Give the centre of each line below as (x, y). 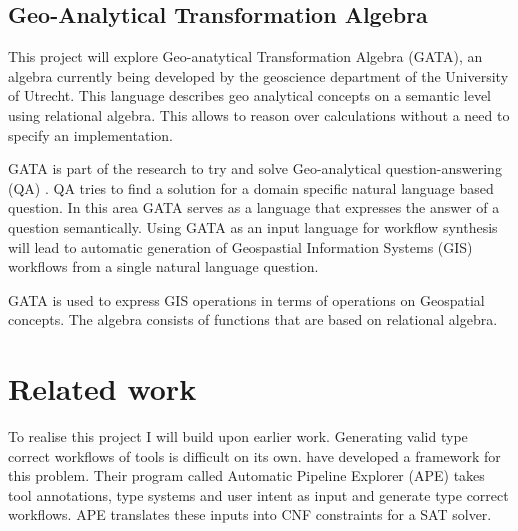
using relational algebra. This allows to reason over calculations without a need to (259, 114)
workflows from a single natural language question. (163, 266)
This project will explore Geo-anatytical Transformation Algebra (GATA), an (245, 56)
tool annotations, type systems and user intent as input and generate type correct (258, 494)
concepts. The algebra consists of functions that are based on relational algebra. (253, 319)
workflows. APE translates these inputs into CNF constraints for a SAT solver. (250, 514)
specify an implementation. (90, 134)
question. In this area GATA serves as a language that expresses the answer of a (254, 207)
